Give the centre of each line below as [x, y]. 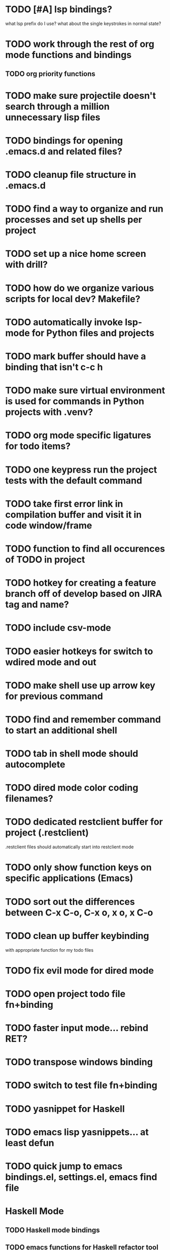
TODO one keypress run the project [81, 470]
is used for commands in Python [75, 401]
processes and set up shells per [74, 220]
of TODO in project [45, 559]
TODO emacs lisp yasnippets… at [77, 1132]
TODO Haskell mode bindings [53, 1230]
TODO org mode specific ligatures [78, 436]
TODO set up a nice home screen [76, 254]
